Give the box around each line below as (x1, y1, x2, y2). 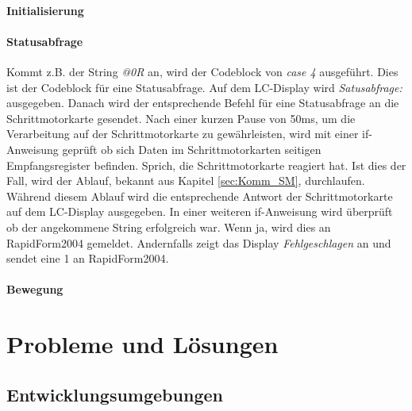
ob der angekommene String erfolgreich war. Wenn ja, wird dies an (6, 218, 331, 235)
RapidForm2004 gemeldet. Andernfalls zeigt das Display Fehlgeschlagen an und (6, 234, 391, 251)
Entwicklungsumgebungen (6, 382, 223, 406)
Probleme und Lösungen (6, 328, 279, 360)
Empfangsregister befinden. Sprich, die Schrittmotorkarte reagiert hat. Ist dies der (6, 156, 406, 173)
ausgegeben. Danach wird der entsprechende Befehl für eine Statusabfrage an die (6, 94, 399, 111)
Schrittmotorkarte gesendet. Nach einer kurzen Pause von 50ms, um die (6, 109, 356, 126)
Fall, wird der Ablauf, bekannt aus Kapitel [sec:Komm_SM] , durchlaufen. (6, 172, 365, 189)
